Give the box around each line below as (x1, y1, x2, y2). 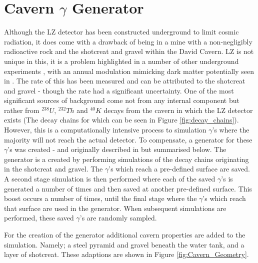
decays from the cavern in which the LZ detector (103, 104, 253, 115)
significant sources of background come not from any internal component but (4, 95, 239, 105)
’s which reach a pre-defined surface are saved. (108, 163, 250, 174)
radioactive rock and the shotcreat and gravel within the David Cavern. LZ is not (4, 46, 254, 56)
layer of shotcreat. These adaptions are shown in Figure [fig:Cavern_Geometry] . (4, 249, 249, 259)
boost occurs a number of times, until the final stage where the (4, 193, 197, 203)
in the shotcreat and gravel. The (4, 163, 103, 174)
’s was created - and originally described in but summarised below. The (7, 144, 226, 154)
